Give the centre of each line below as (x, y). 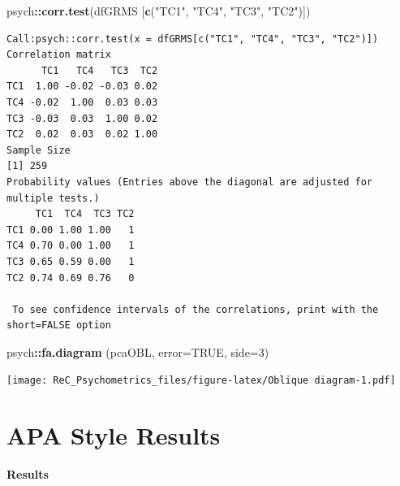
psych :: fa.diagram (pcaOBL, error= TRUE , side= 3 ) (138, 351)
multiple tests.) (53, 198)
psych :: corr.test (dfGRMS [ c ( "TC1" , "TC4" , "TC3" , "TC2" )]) (159, 11)
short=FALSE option (59, 325)
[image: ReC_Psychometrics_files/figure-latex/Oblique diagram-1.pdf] (201, 381)
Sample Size (39, 150)
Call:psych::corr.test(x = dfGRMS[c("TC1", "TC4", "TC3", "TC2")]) (193, 39)
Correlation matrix (59, 55)
